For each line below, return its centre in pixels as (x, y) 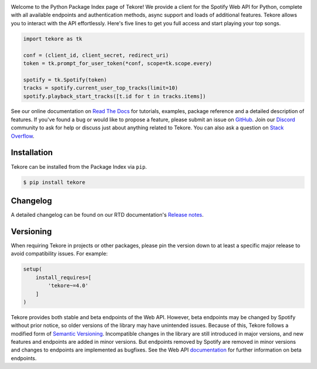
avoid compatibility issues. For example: (59, 254)
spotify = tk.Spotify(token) (65, 80)
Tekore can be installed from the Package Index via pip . (79, 166)
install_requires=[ (64, 277)
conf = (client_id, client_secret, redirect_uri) (96, 55)
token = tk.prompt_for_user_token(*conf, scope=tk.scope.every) (118, 63)
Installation (32, 153)
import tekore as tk (53, 39)
